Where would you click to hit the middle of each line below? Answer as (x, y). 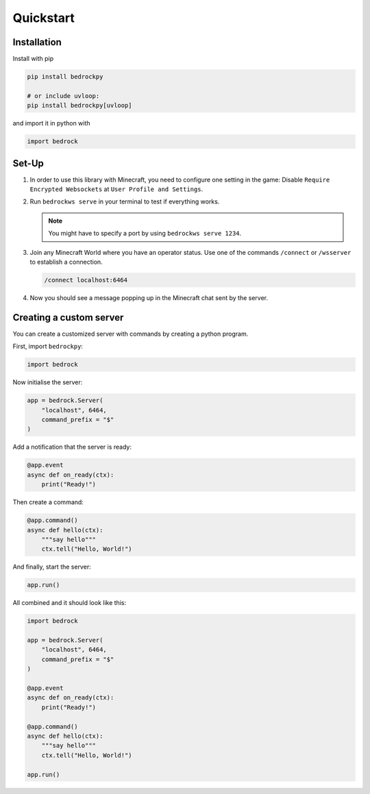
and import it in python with (51, 123)
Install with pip (33, 59)
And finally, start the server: (52, 567)
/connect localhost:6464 (86, 280)
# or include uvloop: (63, 96)
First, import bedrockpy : (48, 347)
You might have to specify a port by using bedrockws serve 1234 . (145, 234)
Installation (37, 42)
